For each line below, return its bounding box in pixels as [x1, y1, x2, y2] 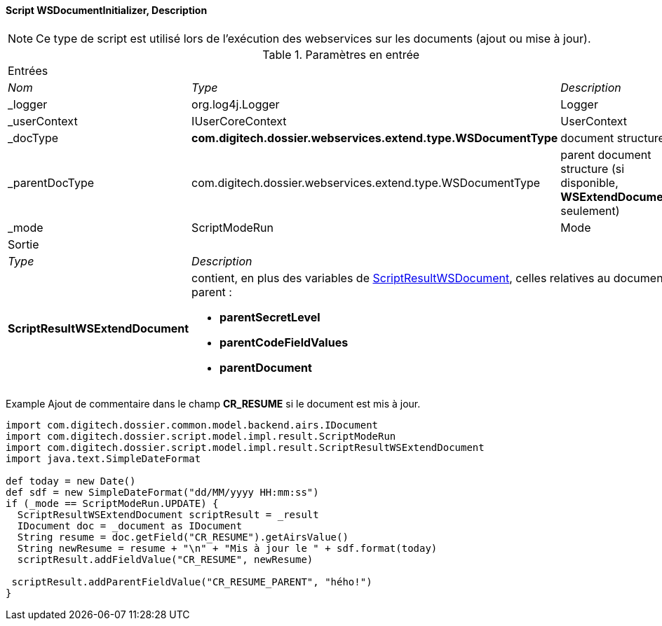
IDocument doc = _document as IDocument [17, 520, 243, 531]
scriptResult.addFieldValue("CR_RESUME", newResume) [17, 553, 313, 565]
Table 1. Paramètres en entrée [262, 47, 420, 62]
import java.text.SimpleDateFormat [6, 452, 201, 464]
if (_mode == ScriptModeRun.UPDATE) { [6, 497, 219, 509]
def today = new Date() [6, 475, 136, 487]
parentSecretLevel [219, 309, 320, 324]
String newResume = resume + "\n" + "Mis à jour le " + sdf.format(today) [17, 542, 438, 554]
